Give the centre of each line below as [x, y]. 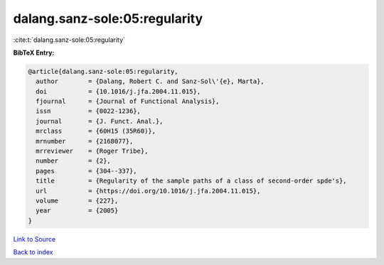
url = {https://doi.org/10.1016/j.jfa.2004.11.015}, [148, 191]
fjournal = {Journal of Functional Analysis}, [128, 102]
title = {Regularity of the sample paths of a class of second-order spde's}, [192, 181]
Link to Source [34, 239]
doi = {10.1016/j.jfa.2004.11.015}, [118, 91]
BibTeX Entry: [34, 53]
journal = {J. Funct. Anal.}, [100, 121]
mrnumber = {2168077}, [85, 141]
